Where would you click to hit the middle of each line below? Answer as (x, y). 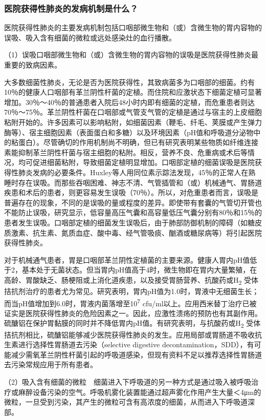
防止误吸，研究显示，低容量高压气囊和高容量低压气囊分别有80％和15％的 (140, 212)
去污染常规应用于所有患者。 (51, 364)
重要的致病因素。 (33, 65)
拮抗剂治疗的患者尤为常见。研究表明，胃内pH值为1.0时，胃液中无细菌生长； (132, 291)
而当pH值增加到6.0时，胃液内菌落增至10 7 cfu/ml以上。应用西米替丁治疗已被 (130, 302)
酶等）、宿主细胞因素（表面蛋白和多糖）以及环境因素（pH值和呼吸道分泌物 (129, 132)
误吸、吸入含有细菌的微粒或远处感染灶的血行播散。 (90, 37)
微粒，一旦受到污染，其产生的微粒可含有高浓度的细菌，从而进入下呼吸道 (126, 402)
